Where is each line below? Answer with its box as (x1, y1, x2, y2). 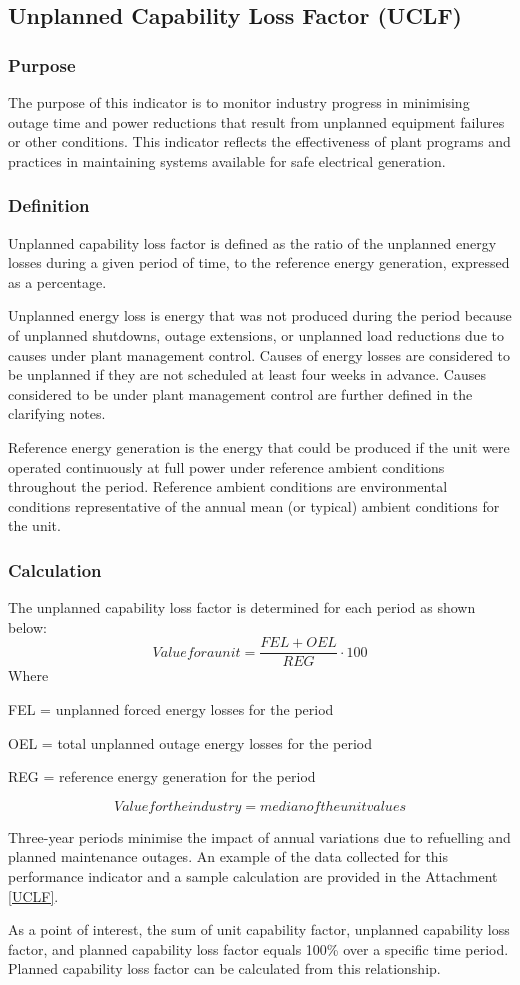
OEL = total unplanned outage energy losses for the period (8, 732, 372, 753)
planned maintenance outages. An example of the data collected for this (8, 846, 449, 867)
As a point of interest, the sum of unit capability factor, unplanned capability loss (8, 919, 510, 940)
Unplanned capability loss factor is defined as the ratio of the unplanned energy (8, 232, 497, 253)
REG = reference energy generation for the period (8, 766, 316, 787)
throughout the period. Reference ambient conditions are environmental (8, 476, 448, 497)
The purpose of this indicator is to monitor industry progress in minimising (8, 92, 470, 112)
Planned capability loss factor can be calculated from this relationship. (8, 958, 441, 979)
